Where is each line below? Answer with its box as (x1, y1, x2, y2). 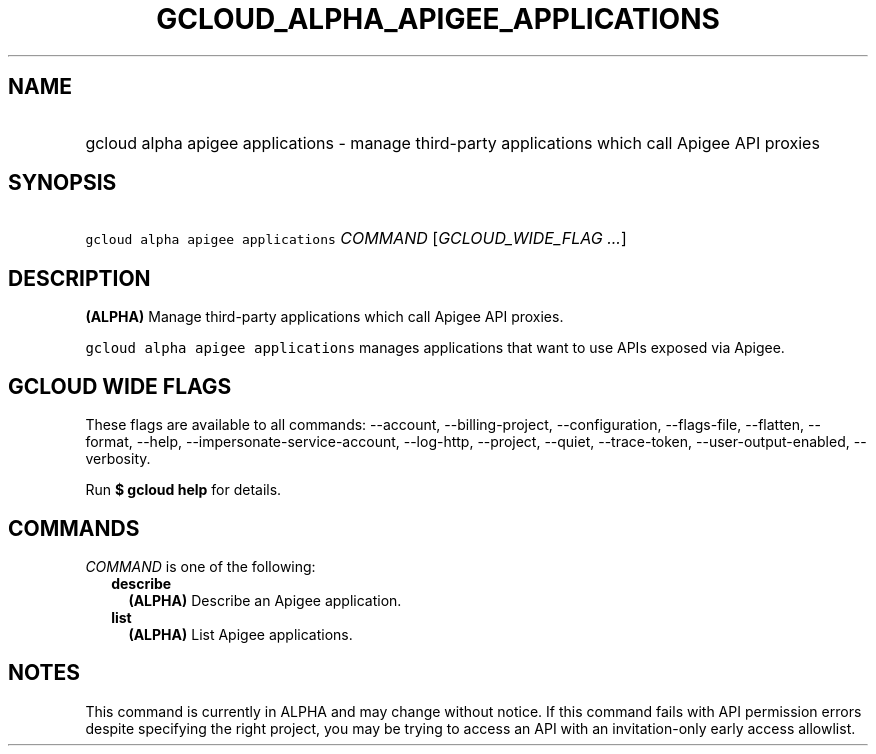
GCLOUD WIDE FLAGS (8, 373, 232, 399)
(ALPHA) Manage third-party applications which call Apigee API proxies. (85, 308, 564, 326)
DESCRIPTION (8, 265, 151, 291)
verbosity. (85, 450, 151, 468)
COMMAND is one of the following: (85, 557, 316, 575)
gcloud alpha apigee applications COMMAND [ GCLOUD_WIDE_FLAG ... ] (85, 228, 627, 249)
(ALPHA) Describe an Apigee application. (128, 591, 402, 609)
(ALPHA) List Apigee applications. (128, 625, 353, 643)
